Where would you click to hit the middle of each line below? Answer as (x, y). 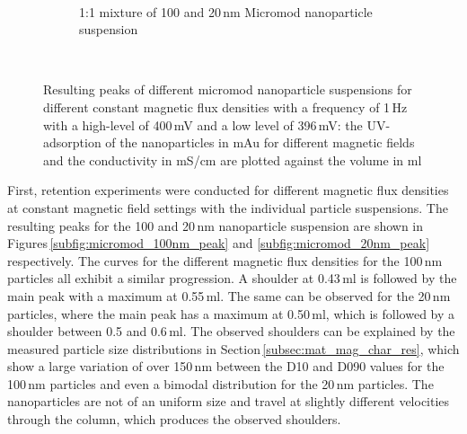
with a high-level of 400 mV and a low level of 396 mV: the (203, 124)
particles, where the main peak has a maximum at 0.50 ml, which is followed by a (231, 313)
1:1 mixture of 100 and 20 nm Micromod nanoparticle (226, 11)
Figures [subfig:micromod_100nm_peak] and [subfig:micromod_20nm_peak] (219, 243)
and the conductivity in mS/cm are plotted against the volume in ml (233, 159)
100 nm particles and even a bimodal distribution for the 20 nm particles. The (220, 383)
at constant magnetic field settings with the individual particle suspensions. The (228, 207)
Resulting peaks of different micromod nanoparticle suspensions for (228, 89)
